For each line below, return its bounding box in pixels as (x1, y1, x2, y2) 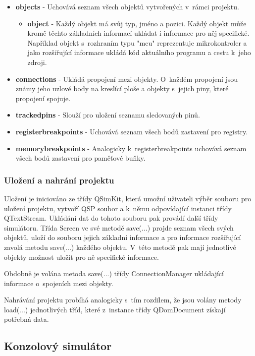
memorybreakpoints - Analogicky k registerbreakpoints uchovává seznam (15, 143, 247, 153)
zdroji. (27, 57, 47, 67)
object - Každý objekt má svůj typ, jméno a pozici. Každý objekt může (27, 18, 247, 28)
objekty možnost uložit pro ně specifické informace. (4, 251, 159, 262)
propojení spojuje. (15, 93, 71, 103)
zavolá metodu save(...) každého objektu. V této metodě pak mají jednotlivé (4, 241, 236, 252)
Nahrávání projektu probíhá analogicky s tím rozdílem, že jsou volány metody (4, 295, 242, 305)
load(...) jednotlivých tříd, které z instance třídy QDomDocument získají (4, 304, 226, 314)
